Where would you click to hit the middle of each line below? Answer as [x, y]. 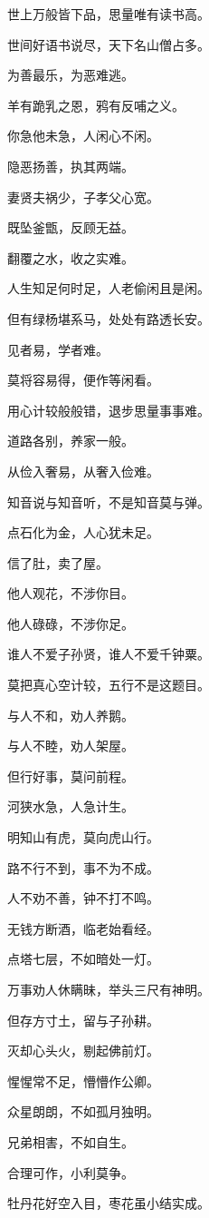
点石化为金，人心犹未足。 [83, 532]
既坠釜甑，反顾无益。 [71, 227]
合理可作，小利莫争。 [71, 1172]
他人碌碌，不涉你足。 [71, 623]
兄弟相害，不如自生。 [71, 1141]
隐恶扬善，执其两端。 [71, 166]
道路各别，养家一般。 [71, 441]
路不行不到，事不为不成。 [83, 867]
